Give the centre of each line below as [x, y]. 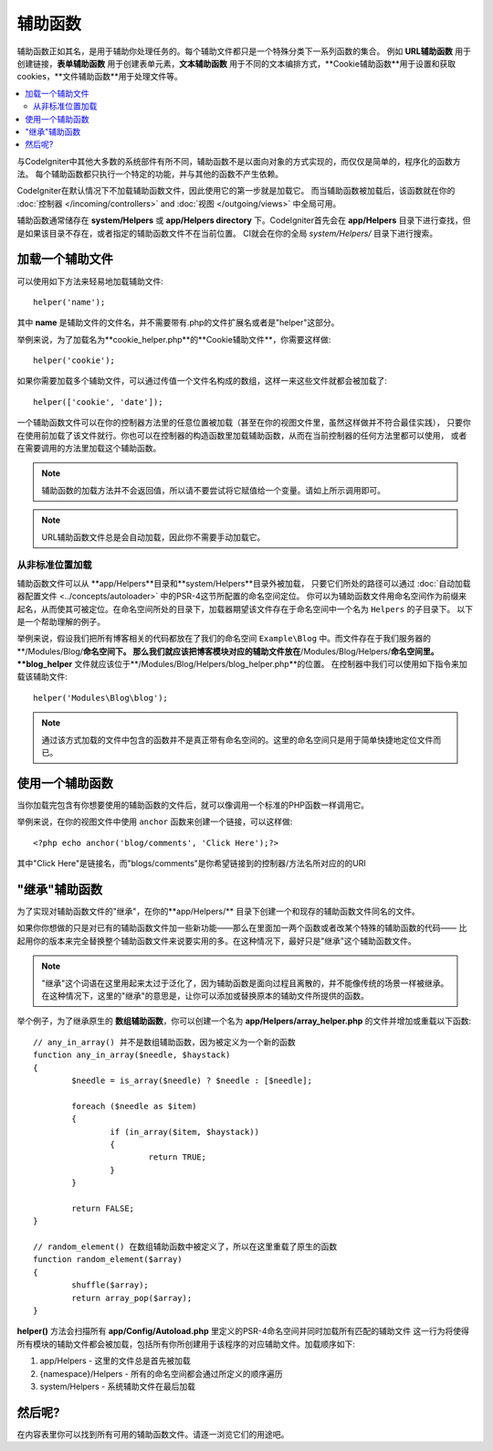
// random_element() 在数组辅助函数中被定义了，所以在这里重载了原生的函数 [185, 1247]
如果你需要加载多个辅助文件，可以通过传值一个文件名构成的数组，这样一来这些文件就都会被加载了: [202, 381]
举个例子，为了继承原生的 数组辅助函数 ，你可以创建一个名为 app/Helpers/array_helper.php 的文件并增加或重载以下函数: [244, 1021]
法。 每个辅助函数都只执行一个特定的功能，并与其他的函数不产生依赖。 [150, 175]
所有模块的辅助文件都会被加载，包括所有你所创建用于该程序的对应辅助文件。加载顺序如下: [186, 1344]
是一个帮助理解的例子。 [61, 621]
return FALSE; [103, 1208]
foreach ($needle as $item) [134, 1106]
